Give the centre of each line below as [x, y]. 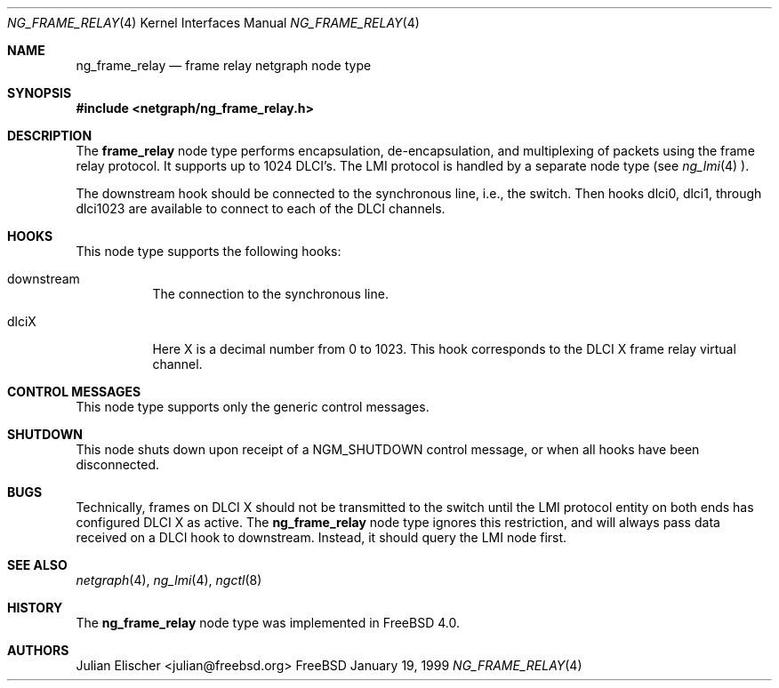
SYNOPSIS [40, 93]
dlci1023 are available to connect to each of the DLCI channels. [261, 208]
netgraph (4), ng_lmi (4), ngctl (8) [169, 580]
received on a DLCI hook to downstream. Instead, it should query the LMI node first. [321, 537]
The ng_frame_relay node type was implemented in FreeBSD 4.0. [268, 623]
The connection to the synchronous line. [270, 294]
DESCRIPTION [50, 136]
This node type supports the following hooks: [209, 251]
